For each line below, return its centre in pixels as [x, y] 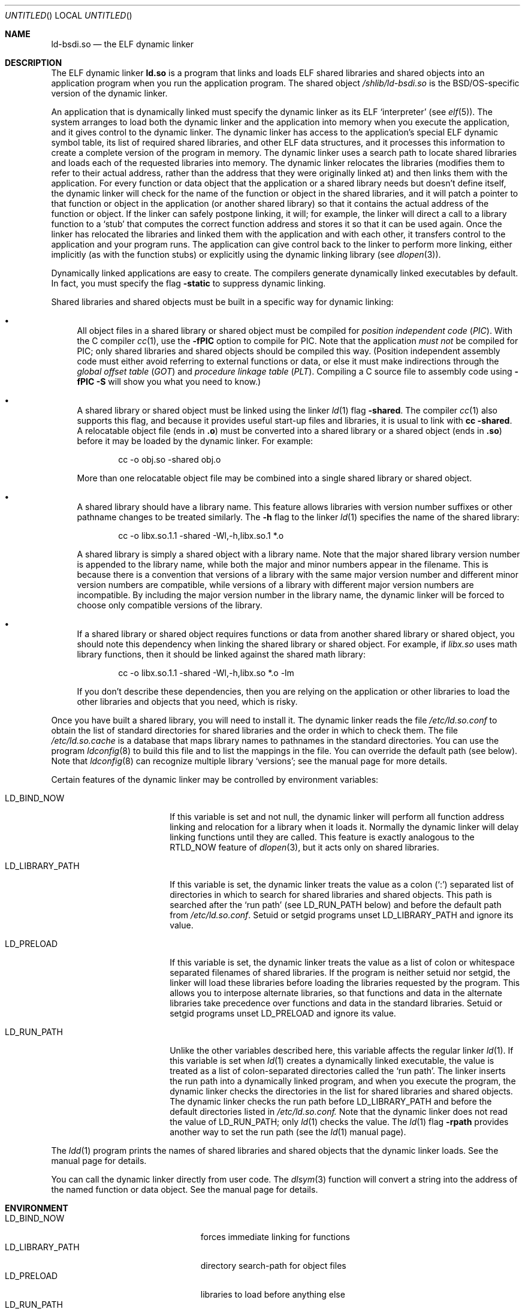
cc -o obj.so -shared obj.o [170, 459]
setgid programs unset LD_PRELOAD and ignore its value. [283, 1013]
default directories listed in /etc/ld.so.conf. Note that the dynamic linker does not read [339, 1112]
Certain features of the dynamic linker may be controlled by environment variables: [215, 779]
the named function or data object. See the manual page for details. [185, 1189]
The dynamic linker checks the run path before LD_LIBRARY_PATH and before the [331, 1101]
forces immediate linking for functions [275, 1237]
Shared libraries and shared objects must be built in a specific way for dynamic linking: [222, 302]
